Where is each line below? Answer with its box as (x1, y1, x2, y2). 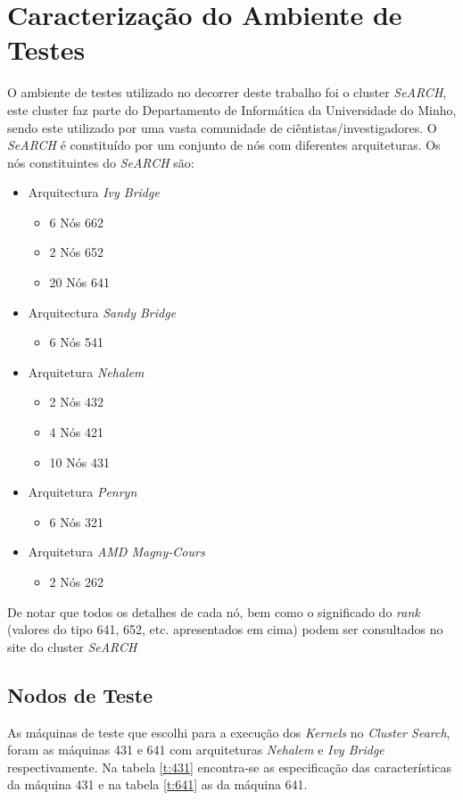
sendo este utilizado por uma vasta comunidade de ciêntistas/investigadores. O (7, 118, 437, 136)
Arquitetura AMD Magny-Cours (28, 542, 205, 561)
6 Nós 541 (49, 333, 103, 351)
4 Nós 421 (49, 423, 103, 441)
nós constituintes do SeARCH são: (7, 153, 194, 171)
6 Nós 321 (49, 512, 103, 531)
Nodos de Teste (7, 680, 153, 708)
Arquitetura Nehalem (28, 362, 145, 381)
